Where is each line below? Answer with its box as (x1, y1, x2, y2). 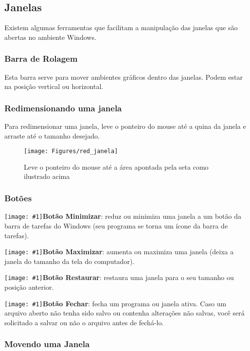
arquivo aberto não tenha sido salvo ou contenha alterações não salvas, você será (4, 308, 245, 318)
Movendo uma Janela (4, 338, 90, 350)
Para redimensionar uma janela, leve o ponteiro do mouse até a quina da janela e (4, 121, 246, 131)
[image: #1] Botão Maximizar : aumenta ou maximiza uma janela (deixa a (4, 246, 234, 257)
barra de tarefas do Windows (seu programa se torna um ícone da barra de (4, 220, 228, 230)
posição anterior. (4, 282, 54, 292)
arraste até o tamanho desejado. (4, 130, 100, 140)
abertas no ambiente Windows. (4, 32, 96, 42)
